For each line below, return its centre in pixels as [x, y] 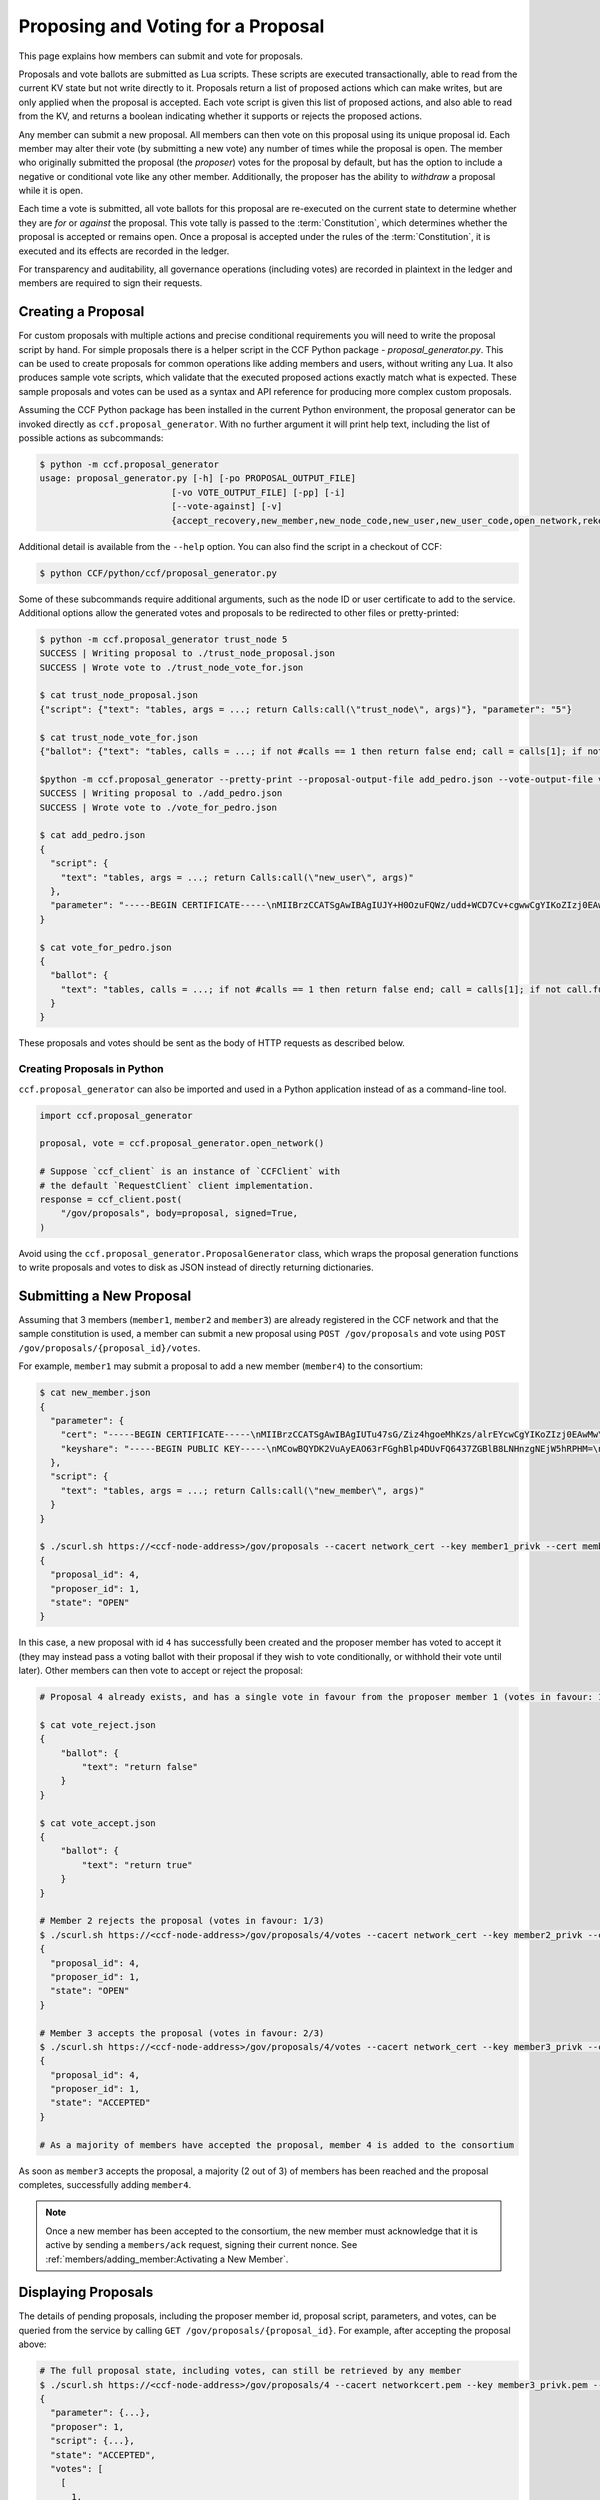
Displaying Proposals [86, 2292]
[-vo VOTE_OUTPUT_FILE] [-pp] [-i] [258, 492]
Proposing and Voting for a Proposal [171, 26]
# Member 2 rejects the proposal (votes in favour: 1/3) [182, 1921]
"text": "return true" [137, 1864]
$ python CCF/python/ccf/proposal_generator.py [158, 573]
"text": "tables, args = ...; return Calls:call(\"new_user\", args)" [237, 877]
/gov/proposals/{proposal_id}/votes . [109, 1347]
